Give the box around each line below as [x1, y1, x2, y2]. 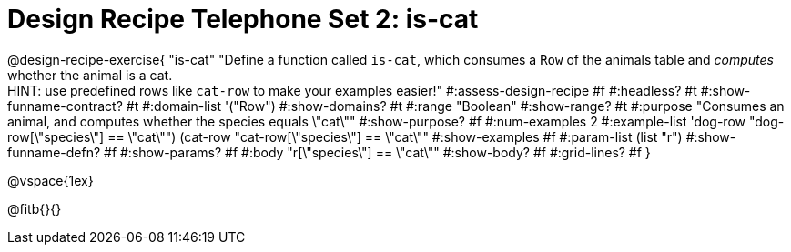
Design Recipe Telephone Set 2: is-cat [7, 4, 479, 35]
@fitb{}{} [7, 200, 62, 217]
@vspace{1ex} [7, 172, 94, 188]
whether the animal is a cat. [7, 66, 173, 83]
